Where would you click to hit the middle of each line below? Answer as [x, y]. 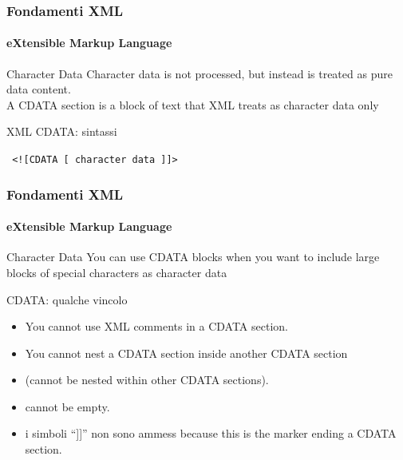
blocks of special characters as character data [117, 272]
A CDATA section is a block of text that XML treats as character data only [193, 104]
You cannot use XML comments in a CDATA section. [156, 326]
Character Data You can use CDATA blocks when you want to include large [193, 257]
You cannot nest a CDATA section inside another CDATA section [186, 353]
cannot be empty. [67, 406]
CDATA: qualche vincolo [67, 299]
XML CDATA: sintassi [62, 131]
